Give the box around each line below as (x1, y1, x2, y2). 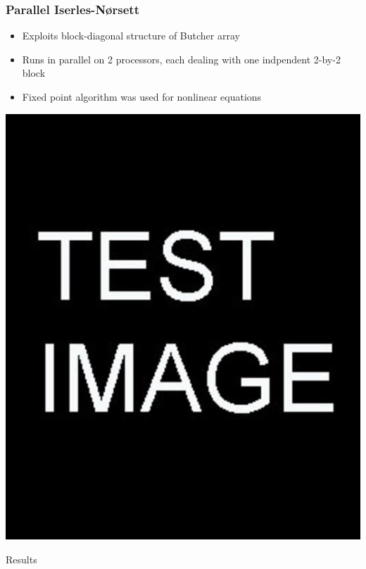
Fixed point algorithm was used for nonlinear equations (22, 89, 262, 104)
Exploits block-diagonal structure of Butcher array (22, 28, 240, 43)
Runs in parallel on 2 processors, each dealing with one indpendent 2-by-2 (22, 51, 341, 66)
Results (6, 551, 37, 566)
